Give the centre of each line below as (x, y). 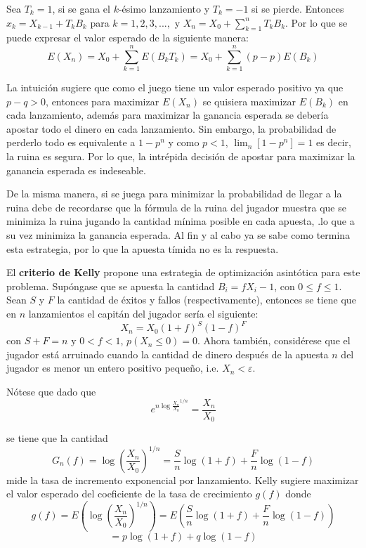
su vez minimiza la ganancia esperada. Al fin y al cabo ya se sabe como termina (178, 235)
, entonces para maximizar (103, 101)
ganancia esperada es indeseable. (76, 170)
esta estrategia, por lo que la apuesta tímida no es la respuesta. (143, 248)
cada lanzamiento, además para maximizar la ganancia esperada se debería (168, 115)
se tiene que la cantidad (57, 438)
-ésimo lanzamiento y (164, 8)
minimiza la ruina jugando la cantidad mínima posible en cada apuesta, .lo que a (181, 221)
